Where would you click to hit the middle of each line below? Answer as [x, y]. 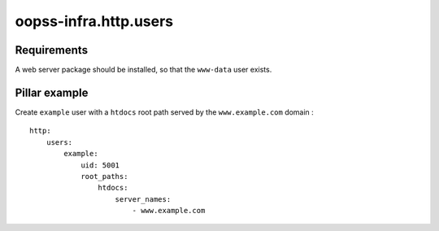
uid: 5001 [100, 165]
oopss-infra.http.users [94, 21]
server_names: [143, 199]
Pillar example [52, 92]
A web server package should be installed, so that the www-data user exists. [143, 70]
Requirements [52, 50]
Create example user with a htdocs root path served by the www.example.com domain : [165, 112]
